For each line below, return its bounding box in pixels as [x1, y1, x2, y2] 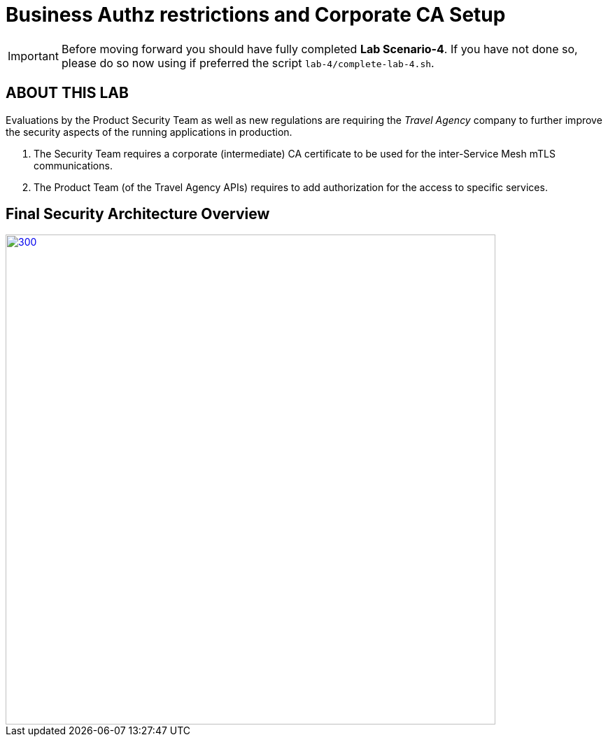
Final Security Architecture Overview [6, 205, 270, 223]
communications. [34, 159, 113, 171]
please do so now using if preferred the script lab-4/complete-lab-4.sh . [61, 55, 434, 70]
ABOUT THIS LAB [6, 84, 129, 102]
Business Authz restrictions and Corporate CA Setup [6, 3, 506, 27]
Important [8, 48, 59, 63]
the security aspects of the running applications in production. [6, 125, 292, 138]
